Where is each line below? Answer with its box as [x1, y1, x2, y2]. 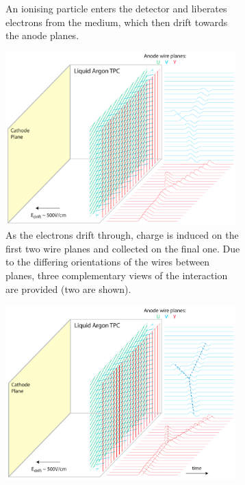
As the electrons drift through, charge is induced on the [5, 228, 239, 242]
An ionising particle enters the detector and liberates [5, 1, 227, 15]
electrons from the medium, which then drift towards [5, 14, 228, 29]
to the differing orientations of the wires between [5, 255, 210, 269]
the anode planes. [5, 28, 79, 43]
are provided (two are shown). [5, 281, 131, 296]
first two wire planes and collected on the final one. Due [5, 241, 240, 255]
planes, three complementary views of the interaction [5, 268, 228, 282]
